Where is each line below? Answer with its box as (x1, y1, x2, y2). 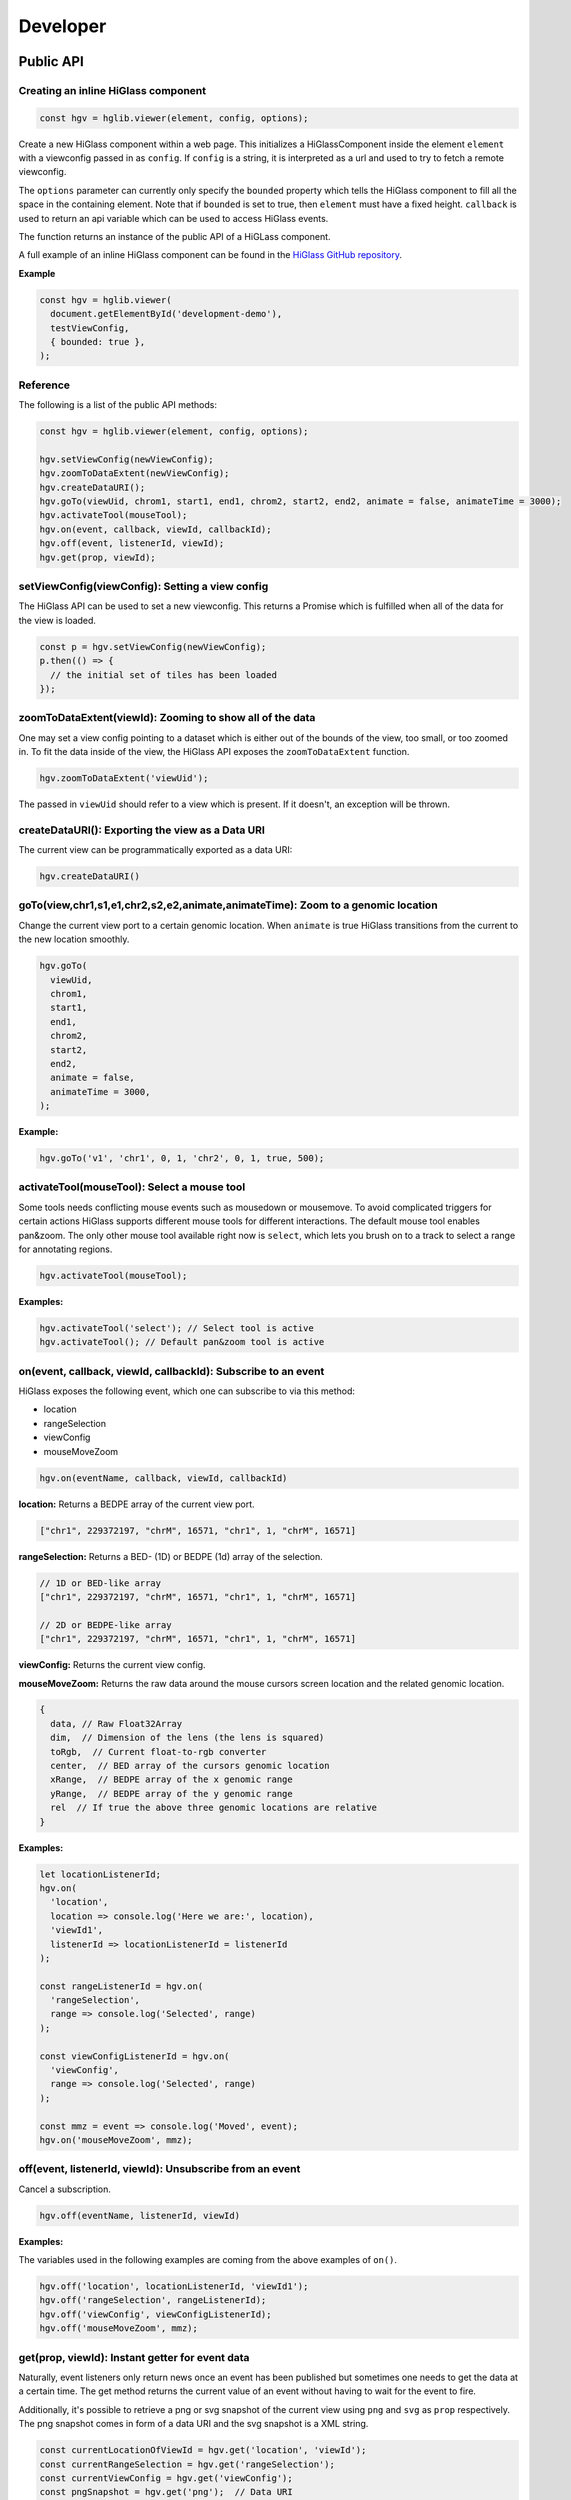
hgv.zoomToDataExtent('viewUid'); (39, 773, 209, 784)
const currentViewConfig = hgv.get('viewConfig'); (39, 2472, 294, 2484)
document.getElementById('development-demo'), (50, 308, 283, 320)
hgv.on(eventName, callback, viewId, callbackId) (39, 1472, 288, 1484)
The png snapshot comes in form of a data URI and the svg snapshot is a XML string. (18, 2418, 369, 2430)
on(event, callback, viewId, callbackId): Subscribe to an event (18, 1364, 325, 1378)
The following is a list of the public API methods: (18, 399, 217, 411)
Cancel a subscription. (18, 2183, 112, 2195)
